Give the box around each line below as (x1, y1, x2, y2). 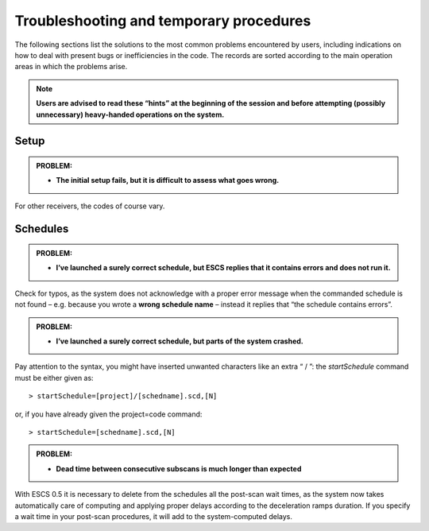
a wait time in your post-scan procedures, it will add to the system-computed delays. (14, 511, 293, 521)
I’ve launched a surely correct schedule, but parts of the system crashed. (56, 336, 303, 346)
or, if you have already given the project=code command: (14, 409, 203, 419)
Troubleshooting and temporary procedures (14, 12, 311, 29)
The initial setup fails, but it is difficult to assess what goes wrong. (56, 176, 280, 185)
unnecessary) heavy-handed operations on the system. (36, 110, 225, 119)
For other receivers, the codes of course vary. (14, 201, 165, 211)
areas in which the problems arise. (14, 62, 128, 72)
